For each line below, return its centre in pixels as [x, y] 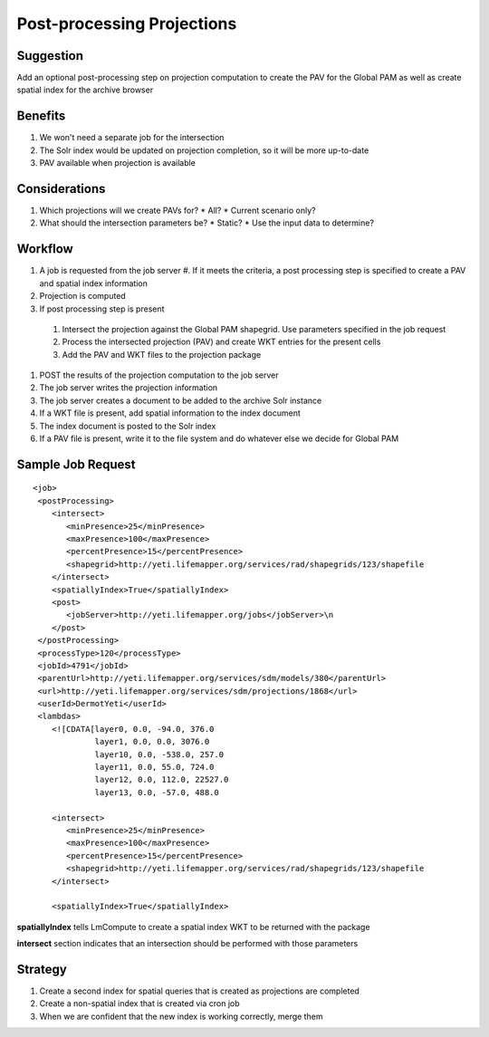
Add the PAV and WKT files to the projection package [162, 354]
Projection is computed [82, 296]
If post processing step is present [102, 309]
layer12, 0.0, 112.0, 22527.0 [162, 780]
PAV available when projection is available [118, 163]
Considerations [61, 189]
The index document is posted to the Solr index [128, 426]
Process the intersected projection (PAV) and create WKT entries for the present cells [221, 342]
